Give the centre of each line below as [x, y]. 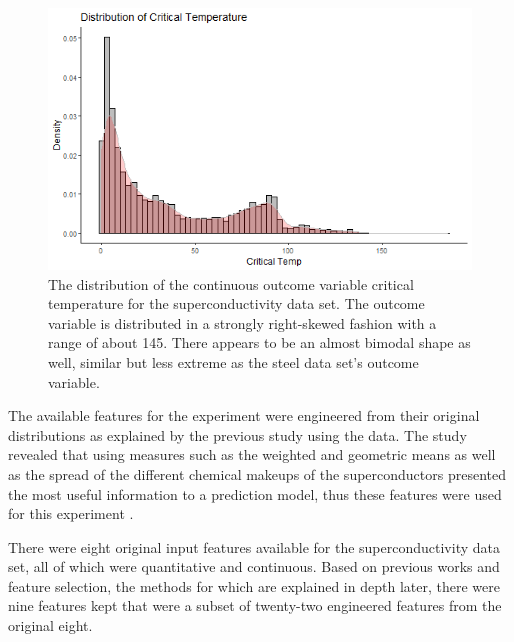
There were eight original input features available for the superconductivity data [254, 546]
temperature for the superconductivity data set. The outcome [236, 303]
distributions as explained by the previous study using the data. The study [237, 434]
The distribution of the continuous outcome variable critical [231, 283]
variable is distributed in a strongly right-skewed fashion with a [242, 322]
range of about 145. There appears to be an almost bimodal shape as [259, 342]
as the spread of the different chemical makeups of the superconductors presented [257, 473]
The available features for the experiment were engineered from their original [244, 415]
